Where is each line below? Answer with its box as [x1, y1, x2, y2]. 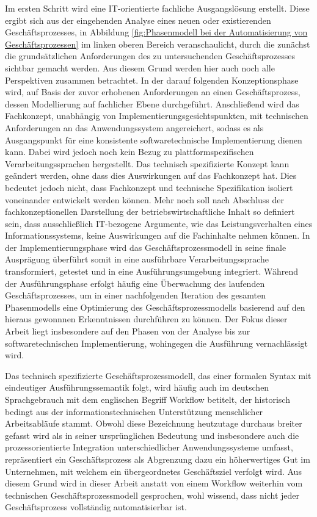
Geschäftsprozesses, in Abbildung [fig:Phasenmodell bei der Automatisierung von [5, 26, 308, 38]
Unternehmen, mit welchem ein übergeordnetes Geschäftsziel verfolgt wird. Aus [5, 465, 302, 477]
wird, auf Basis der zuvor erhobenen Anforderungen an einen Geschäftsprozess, [5, 85, 301, 98]
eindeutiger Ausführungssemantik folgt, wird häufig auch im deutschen [5, 381, 269, 394]
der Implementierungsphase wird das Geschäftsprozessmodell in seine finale [5, 240, 286, 253]
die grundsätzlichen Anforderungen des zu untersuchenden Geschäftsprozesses [5, 49, 295, 62]
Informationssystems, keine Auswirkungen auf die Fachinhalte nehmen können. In [5, 229, 310, 242]
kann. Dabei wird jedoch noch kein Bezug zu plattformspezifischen [5, 145, 254, 158]
